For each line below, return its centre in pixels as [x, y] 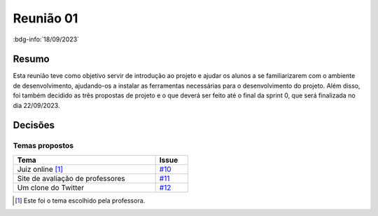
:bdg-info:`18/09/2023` [46, 39]
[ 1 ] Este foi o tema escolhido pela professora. [80, 201]
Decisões [34, 125]
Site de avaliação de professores [71, 178]
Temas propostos [43, 146]
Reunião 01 [45, 18]
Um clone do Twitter [50, 187]
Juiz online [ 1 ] [40, 169]
